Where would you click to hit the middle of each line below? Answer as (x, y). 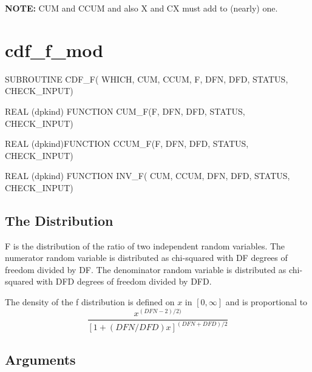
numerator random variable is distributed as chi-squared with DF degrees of (146, 258)
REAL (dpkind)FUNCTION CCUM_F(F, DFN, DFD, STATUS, (127, 144)
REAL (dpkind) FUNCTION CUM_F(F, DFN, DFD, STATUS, (125, 111)
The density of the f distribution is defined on (90, 302)
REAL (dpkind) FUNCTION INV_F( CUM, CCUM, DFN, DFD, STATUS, (148, 176)
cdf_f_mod (54, 49)
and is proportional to (266, 302)
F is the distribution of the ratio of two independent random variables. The (145, 245)
